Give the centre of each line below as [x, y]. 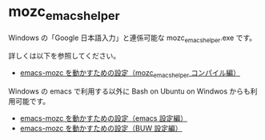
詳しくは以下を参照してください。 [64, 56]
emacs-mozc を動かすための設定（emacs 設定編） [104, 118]
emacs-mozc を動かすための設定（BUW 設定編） [101, 128]
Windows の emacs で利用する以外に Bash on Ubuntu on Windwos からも [129, 91]
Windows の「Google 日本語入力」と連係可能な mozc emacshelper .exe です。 [132, 38]
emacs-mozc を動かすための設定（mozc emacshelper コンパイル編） [130, 74]
